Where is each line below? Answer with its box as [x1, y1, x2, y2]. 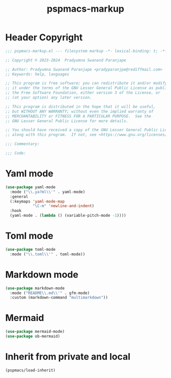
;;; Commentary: [5, 141, 40, 147]
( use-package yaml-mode [5, 184, 56, 190]
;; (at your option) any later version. [5, 95, 93, 100]
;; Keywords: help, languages [5, 72, 70, 77]
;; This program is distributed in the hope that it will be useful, [5, 104, 156, 109]
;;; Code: [5, 151, 26, 156]
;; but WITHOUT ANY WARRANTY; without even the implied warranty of [5, 109, 154, 114]
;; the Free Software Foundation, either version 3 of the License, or [5, 90, 160, 96]
